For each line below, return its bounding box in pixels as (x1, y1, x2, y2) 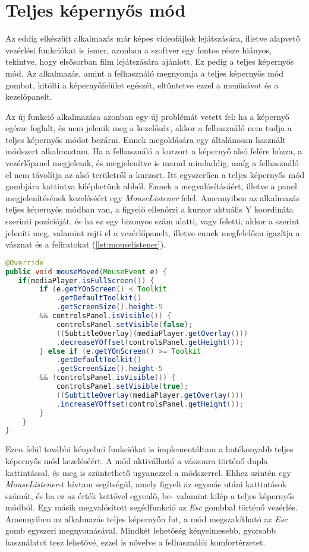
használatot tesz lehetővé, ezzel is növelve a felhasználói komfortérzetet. (5, 536, 266, 548)
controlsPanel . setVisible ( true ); (56, 382, 188, 391)
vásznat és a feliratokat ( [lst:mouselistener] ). (5, 238, 166, 250)
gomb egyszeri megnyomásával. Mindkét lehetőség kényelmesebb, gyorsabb (5, 524, 276, 537)
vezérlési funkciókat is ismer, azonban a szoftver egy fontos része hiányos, (5, 43, 272, 56)
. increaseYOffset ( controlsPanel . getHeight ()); (56, 399, 244, 408)
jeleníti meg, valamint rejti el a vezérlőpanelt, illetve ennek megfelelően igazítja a (5, 226, 300, 239)
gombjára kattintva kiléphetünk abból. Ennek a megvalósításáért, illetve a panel (5, 180, 297, 192)
